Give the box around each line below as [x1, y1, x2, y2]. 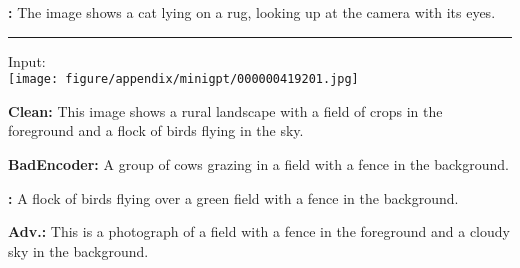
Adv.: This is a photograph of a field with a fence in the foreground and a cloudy [8, 221, 510, 242]
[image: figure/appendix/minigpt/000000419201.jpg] [8, 72, 359, 87]
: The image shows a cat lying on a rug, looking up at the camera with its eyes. [8, 2, 496, 22]
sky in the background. [8, 240, 149, 261]
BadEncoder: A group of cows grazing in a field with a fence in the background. [8, 154, 509, 175]
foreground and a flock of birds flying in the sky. [8, 120, 304, 141]
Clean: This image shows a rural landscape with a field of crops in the [8, 100, 443, 121]
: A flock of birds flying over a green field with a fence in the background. [8, 187, 459, 208]
